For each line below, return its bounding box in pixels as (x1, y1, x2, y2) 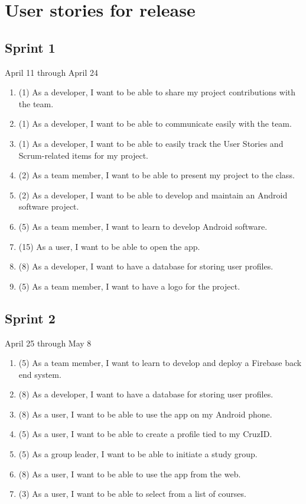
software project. (18, 200, 79, 213)
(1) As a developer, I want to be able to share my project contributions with (18, 86, 295, 98)
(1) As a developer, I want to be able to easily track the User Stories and (18, 137, 284, 149)
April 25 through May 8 (5, 336, 92, 349)
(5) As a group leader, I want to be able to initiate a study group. (18, 448, 258, 460)
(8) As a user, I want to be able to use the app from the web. (18, 467, 241, 480)
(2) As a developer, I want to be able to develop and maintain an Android (18, 188, 288, 201)
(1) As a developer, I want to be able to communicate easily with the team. (18, 117, 292, 130)
